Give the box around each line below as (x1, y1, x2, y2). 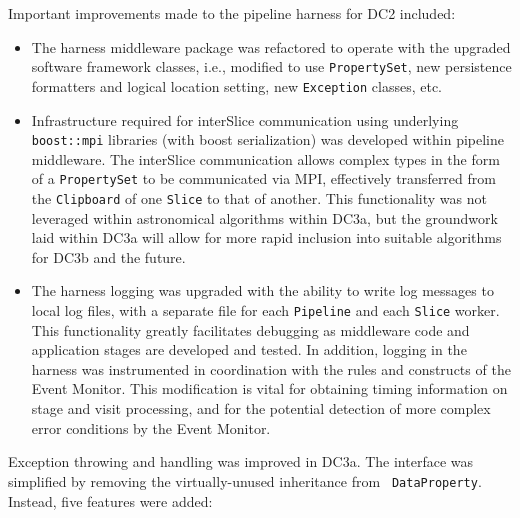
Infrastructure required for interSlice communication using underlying (31, 109, 459, 130)
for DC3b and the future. (31, 246, 186, 267)
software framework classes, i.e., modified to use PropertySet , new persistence (31, 56, 512, 77)
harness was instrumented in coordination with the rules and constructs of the (31, 358, 511, 379)
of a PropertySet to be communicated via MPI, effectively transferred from (31, 168, 496, 189)
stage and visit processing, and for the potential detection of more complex (31, 398, 491, 419)
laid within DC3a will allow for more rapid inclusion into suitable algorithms (31, 227, 502, 248)
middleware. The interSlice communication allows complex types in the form (31, 148, 500, 169)
